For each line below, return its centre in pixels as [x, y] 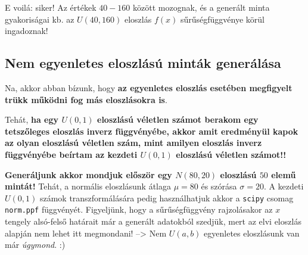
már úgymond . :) [35, 245]
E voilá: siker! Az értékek [51, 7]
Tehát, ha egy [32, 119]
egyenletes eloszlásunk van [252, 233]
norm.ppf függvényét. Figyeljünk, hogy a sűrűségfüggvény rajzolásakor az [139, 209]
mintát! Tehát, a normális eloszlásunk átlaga [88, 186]
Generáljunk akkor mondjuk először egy [88, 174]
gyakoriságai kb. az [40, 19]
